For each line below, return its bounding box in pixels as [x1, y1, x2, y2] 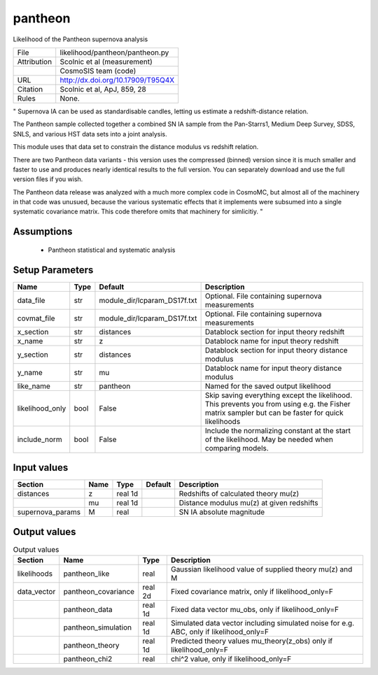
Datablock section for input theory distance [204, 345, 348, 355]
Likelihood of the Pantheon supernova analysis [13, 35, 148, 43]
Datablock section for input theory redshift [204, 327, 345, 336]
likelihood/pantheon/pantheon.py [59, 48, 169, 57]
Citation [17, 84, 43, 94]
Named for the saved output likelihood [204, 381, 331, 391]
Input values [13, 462, 69, 474]
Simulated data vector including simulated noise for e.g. [170, 618, 355, 628]
